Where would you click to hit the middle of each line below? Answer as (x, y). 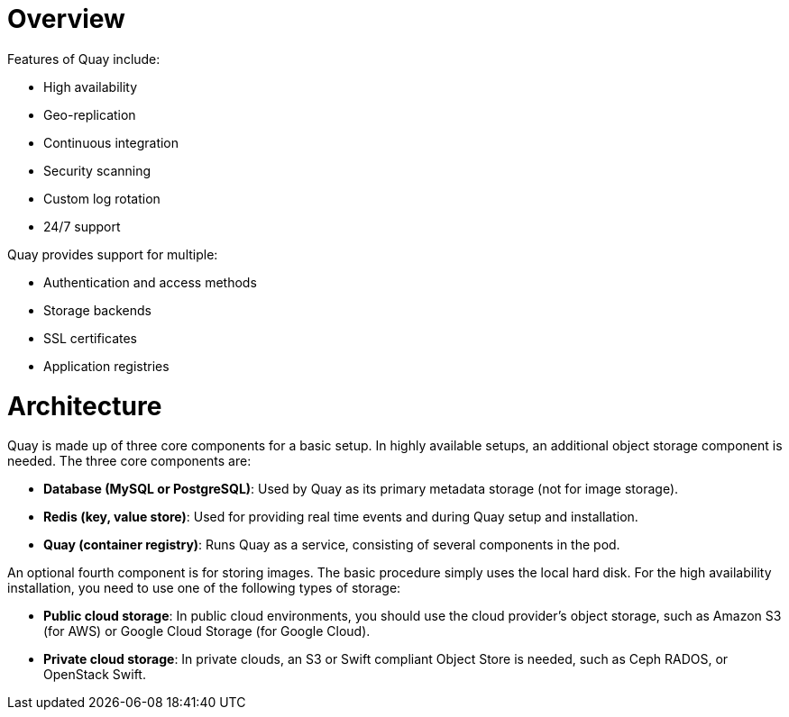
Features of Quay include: (84, 59)
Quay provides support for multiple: (113, 254)
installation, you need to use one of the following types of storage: (204, 588)
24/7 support (82, 226)
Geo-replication (90, 114)
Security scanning (97, 170)
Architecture (85, 406)
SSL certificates (91, 338)
